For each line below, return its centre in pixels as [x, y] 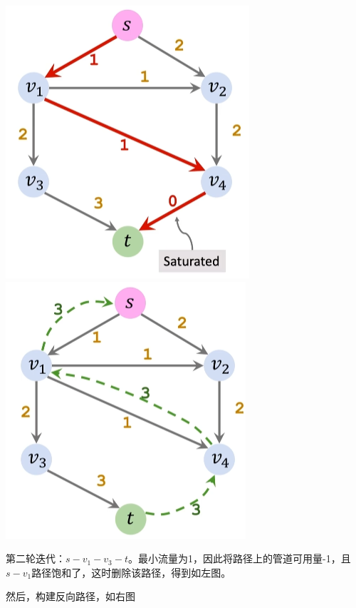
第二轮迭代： [36, 558]
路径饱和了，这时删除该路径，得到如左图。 [131, 572]
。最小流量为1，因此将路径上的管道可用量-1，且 [239, 558]
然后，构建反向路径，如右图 [70, 596]
